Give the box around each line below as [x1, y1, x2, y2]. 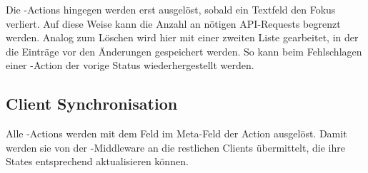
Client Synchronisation [6, 93, 178, 115]
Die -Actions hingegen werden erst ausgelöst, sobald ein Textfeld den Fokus [6, 2, 336, 16]
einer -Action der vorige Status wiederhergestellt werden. [6, 58, 254, 73]
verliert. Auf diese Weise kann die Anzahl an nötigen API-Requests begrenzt [6, 16, 341, 31]
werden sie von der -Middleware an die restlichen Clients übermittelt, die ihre [6, 140, 345, 154]
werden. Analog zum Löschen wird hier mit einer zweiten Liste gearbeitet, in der [6, 30, 359, 45]
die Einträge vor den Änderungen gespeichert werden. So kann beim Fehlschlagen [6, 43, 362, 58]
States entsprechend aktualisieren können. [6, 154, 189, 169]
